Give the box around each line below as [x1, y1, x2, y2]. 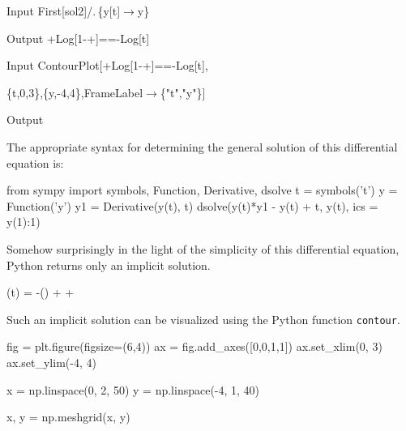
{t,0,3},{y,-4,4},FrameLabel [6, 83, 143, 100]
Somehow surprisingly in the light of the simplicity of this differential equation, [6, 240, 400, 257]
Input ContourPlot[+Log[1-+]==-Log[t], [6, 57, 208, 74]
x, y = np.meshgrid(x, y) [6, 408, 130, 425]
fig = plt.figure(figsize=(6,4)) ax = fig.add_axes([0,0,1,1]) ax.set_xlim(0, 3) [6, 338, 382, 355]
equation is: [6, 154, 64, 171]
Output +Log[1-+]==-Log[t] [6, 29, 150, 46]
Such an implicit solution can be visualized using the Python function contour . [6, 310, 400, 327]
